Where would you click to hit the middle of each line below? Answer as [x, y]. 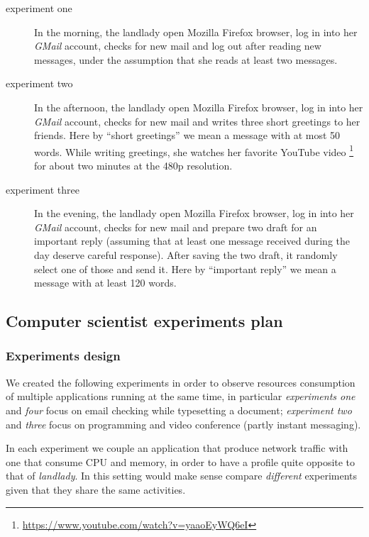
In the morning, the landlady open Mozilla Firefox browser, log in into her [196, 32]
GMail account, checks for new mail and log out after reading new [178, 46]
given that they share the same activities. [96, 489]
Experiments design [63, 356]
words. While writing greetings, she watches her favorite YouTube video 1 [194, 150]
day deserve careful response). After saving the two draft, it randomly [186, 254]
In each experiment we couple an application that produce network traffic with [177, 448]
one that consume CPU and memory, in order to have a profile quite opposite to [181, 461]
